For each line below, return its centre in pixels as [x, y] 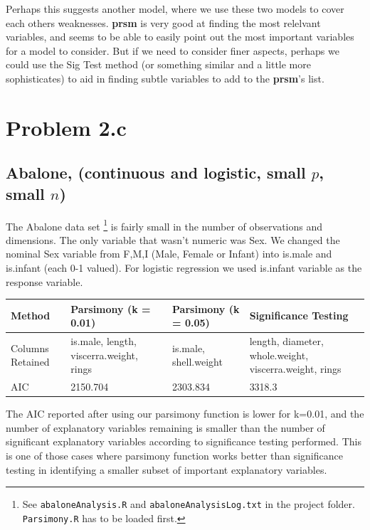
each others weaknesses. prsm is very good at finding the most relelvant [163, 22]
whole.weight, [279, 355]
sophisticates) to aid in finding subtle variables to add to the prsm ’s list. [165, 78]
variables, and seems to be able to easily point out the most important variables [180, 37]
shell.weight [197, 362]
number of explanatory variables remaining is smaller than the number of [165, 427]
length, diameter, [286, 341]
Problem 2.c [66, 127]
